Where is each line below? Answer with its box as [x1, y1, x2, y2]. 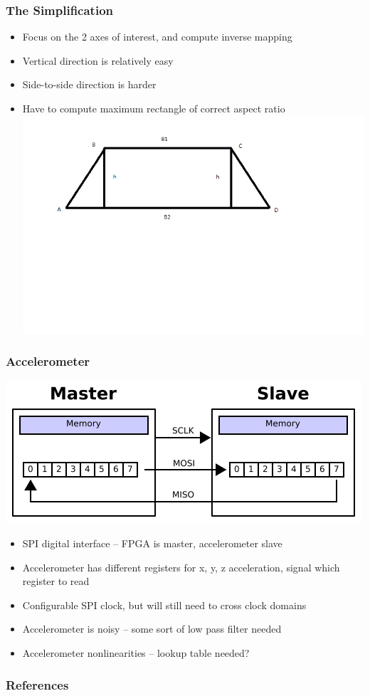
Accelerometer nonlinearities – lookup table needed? [22, 645, 250, 660]
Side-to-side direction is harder [22, 77, 157, 92]
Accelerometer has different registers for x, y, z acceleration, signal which [22, 559, 340, 574]
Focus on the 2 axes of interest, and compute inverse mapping [22, 29, 292, 44]
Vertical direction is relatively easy [22, 53, 174, 68]
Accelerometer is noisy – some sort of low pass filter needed [22, 621, 282, 636]
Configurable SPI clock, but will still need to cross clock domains [22, 597, 307, 612]
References [6, 675, 69, 693]
